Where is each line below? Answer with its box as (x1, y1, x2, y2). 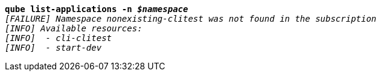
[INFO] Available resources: (5, 24, 142, 33)
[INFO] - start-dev (5, 43, 102, 52)
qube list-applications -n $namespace (5, 4, 188, 14)
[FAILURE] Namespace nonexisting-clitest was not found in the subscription (5, 14, 377, 24)
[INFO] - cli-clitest (5, 33, 112, 43)
